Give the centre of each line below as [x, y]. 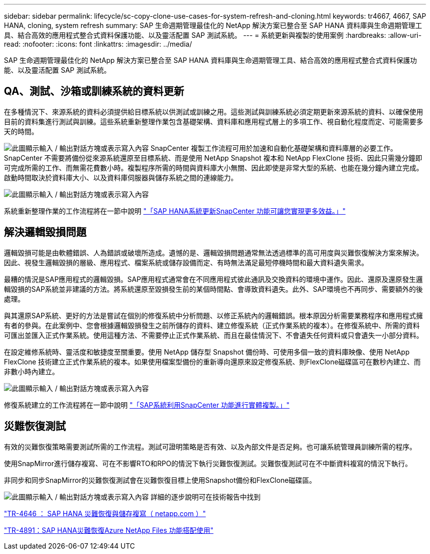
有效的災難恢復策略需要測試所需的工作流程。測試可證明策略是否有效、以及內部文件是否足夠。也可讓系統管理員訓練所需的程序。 [210, 446]
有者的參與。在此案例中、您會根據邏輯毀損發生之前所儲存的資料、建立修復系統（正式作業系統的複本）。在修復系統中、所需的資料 [212, 325]
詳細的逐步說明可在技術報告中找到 [205, 497]
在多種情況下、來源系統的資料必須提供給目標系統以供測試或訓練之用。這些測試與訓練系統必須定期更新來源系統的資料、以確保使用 [214, 111]
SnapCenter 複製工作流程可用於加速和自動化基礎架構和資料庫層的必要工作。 [274, 148]
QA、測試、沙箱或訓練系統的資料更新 [94, 91]
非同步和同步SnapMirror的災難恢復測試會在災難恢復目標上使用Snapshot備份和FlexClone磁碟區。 [160, 480]
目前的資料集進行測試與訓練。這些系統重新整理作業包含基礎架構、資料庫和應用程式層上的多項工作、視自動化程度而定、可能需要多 [214, 121]
